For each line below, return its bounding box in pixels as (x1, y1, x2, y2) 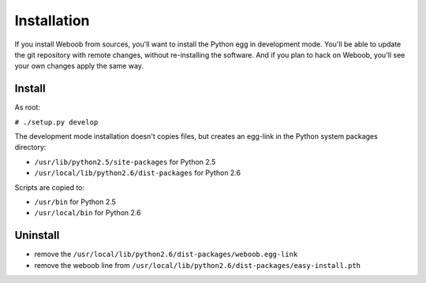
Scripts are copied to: (14, 182, 85, 192)
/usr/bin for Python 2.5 (34, 197, 116, 207)
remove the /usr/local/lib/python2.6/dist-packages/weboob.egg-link (34, 249, 298, 259)
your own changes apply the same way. (14, 61, 144, 71)
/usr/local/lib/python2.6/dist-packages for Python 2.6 (34, 168, 241, 177)
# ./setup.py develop (14, 117, 99, 126)
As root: (14, 102, 41, 112)
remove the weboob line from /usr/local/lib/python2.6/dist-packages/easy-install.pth (34, 260, 361, 270)
